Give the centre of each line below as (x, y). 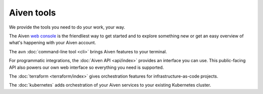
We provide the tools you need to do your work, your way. (67, 27)
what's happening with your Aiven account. (53, 43)
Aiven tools (32, 13)
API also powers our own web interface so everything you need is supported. (86, 67)
